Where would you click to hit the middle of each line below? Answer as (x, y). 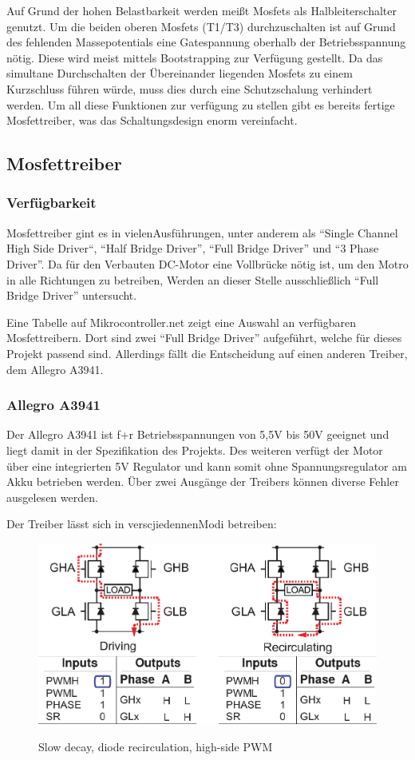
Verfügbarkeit (51, 203)
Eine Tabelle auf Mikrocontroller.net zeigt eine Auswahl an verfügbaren (182, 322)
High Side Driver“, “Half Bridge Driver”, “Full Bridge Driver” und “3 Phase (193, 248)
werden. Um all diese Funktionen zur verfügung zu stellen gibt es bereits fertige (201, 104)
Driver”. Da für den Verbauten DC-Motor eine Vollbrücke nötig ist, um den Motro (207, 263)
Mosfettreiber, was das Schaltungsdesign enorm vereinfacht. (152, 120)
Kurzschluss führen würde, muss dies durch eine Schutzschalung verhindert (190, 88)
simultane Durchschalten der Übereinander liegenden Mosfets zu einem (180, 73)
